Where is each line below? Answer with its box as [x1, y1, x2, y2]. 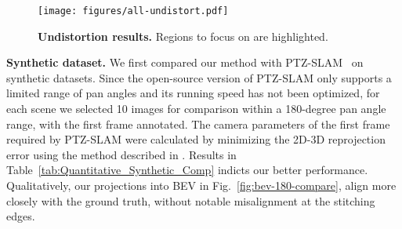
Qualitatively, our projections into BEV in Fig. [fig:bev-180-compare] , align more [6, 177, 397, 193]
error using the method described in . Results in [6, 146, 237, 162]
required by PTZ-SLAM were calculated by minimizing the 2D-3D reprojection [6, 131, 386, 147]
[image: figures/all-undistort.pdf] [38, 5, 229, 16]
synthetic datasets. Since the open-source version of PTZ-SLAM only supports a [6, 69, 392, 85]
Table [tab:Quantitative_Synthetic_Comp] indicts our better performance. [6, 162, 368, 178]
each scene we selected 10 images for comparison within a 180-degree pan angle [6, 100, 386, 117]
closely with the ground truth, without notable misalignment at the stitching [6, 192, 375, 209]
